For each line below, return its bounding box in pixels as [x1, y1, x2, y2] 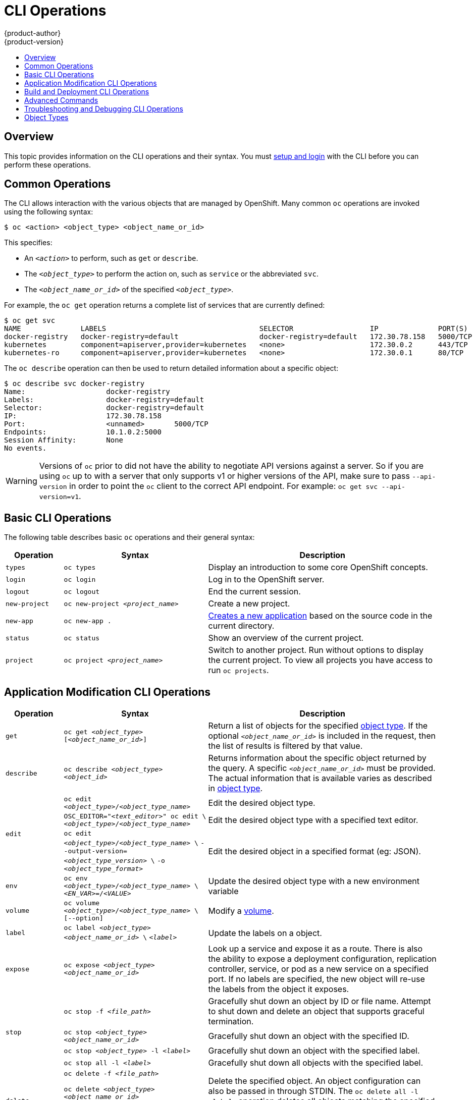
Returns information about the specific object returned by [208, 753, 427, 763]
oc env [64, 874, 88, 883]
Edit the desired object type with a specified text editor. [208, 815, 418, 826]
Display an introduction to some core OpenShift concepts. [208, 562, 428, 573]
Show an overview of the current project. [208, 633, 364, 643]
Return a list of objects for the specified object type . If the [208, 721, 428, 731]
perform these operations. [4, 160, 91, 169]
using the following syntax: [4, 207, 93, 216]
